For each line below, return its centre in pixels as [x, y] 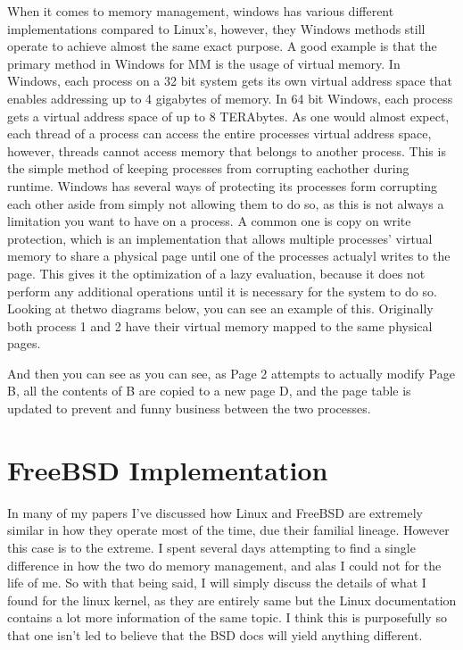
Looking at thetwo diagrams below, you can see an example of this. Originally [220, 308]
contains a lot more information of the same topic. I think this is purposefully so [227, 617]
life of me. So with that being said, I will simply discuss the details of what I [217, 583]
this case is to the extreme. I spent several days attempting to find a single [211, 547]
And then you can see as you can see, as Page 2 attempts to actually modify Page [231, 373]
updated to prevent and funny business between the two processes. [189, 408]
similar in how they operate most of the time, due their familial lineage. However [228, 530]
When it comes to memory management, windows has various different [201, 11]
